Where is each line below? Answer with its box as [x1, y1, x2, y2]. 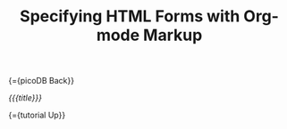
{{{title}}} [8, 93, 42, 103]
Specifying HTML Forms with [20, 6, 241, 27]
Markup [143, 25, 203, 45]
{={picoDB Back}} [8, 76, 75, 86]
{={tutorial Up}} [8, 109, 66, 121]
